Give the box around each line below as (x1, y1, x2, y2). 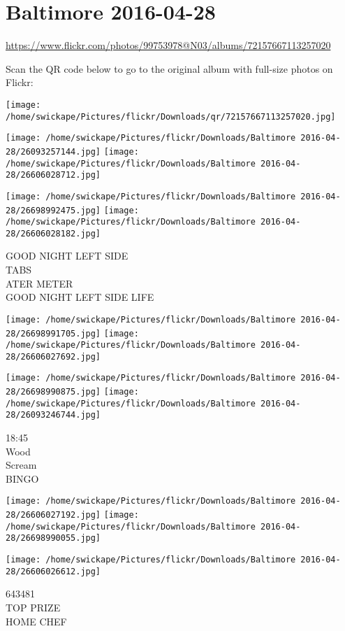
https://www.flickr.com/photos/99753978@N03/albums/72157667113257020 (6, 38, 331, 52)
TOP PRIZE (6, 600, 61, 614)
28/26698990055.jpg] (6, 533, 101, 544)
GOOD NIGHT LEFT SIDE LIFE (6, 290, 154, 304)
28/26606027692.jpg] (6, 351, 101, 362)
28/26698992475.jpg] (6, 205, 101, 215)
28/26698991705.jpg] (6, 328, 101, 339)
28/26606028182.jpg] (6, 228, 101, 239)
